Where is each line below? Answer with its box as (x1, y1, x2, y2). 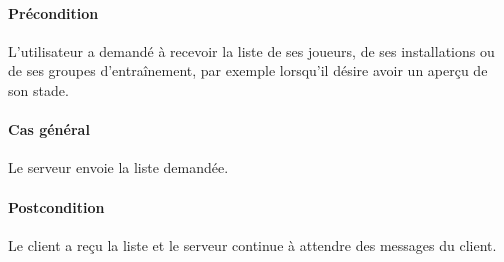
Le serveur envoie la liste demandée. (8, 157, 229, 178)
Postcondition (8, 196, 105, 217)
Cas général (8, 119, 90, 140)
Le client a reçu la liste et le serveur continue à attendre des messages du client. (8, 234, 497, 255)
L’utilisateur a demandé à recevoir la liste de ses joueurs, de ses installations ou (8, 40, 495, 61)
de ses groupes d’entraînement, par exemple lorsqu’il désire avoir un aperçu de (8, 60, 488, 81)
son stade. (8, 79, 69, 100)
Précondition (8, 2, 99, 23)
